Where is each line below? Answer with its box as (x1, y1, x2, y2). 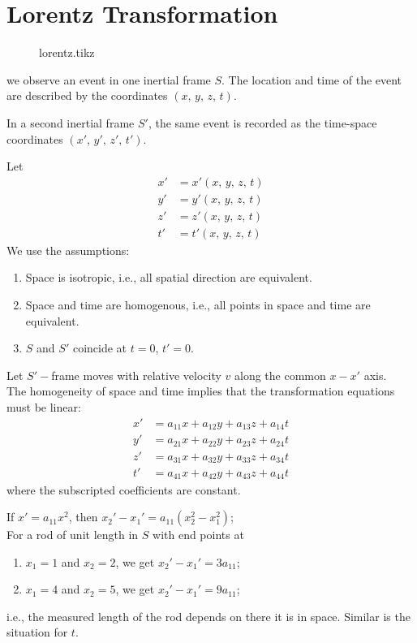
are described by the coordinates (6, 87, 168, 104)
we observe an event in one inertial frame (6, 71, 211, 88)
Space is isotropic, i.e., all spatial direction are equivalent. (25, 269, 312, 286)
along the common (234, 366, 326, 383)
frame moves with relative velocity (51, 366, 221, 383)
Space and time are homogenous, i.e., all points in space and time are (25, 296, 371, 313)
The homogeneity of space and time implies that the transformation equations (6, 382, 395, 399)
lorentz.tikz (39, 44, 95, 61)
